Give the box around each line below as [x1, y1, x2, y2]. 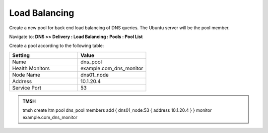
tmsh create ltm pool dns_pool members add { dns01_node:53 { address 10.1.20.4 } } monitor [22, 107, 212, 113]
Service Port [12, 84, 42, 91]
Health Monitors [12, 65, 50, 72]
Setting [12, 52, 30, 59]
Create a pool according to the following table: [9, 43, 104, 49]
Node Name [12, 71, 41, 78]
